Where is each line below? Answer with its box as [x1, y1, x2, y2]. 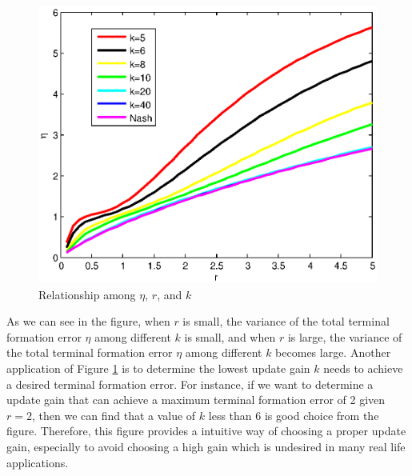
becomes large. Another [275, 344, 391, 361]
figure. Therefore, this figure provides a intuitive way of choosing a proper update [6, 422, 406, 439]
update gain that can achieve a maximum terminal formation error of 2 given [6, 391, 386, 408]
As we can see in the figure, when [6, 313, 170, 330]
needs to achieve [323, 360, 403, 377]
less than [208, 406, 252, 423]
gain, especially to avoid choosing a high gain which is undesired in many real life [6, 438, 406, 455]
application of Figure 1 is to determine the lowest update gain [6, 360, 310, 377]
